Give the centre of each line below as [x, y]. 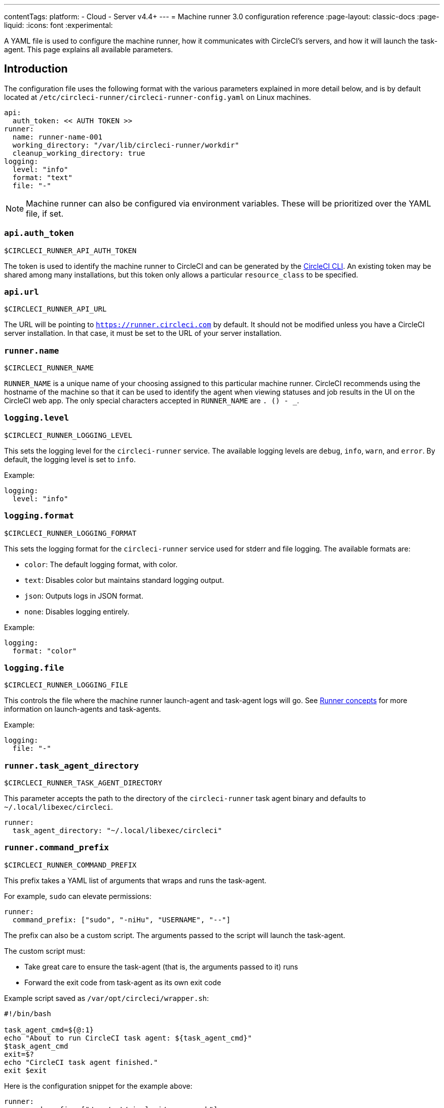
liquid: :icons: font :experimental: [59, 25]
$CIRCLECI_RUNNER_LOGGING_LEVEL [68, 435]
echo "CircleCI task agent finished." [81, 1062]
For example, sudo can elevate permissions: [78, 896]
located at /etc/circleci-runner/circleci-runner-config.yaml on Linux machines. [158, 97]
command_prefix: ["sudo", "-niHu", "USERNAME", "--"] [121, 920]
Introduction [36, 69]
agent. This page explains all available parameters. [89, 49]
